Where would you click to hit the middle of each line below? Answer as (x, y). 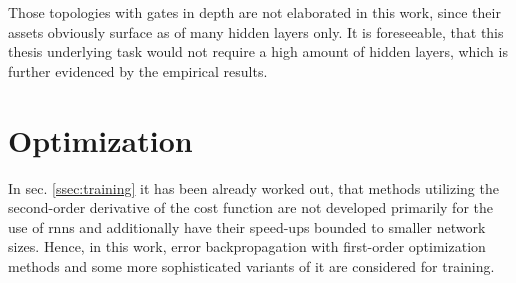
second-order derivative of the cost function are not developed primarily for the (251, 207)
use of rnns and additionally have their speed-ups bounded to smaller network (247, 226)
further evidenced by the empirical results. (138, 70)
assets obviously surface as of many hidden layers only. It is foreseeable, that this (256, 31)
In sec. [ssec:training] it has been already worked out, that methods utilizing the (253, 187)
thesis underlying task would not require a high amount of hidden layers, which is (258, 51)
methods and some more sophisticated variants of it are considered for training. (251, 265)
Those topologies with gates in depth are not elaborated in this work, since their (254, 12)
